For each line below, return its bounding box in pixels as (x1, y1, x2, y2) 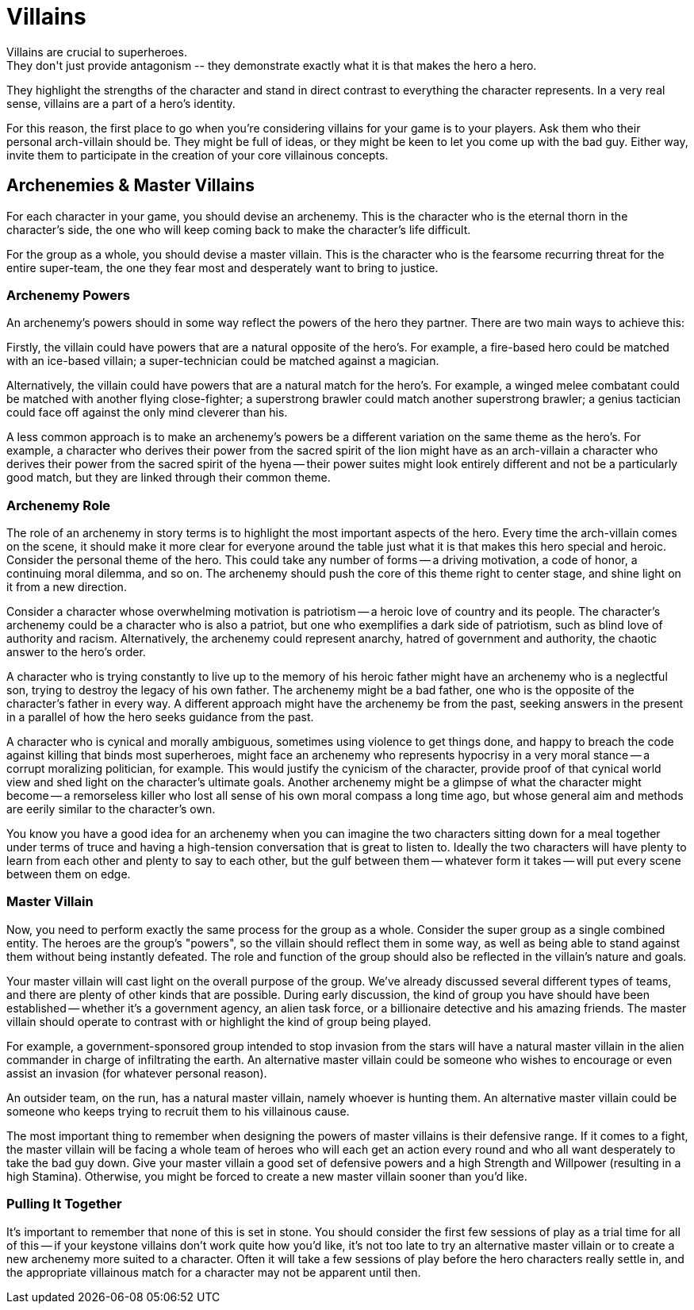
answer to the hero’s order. (6, 645, 146, 659)
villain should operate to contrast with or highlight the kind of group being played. (6, 1014, 431, 1028)
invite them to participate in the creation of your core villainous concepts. (6, 148, 389, 162)
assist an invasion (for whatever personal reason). (6, 1066, 267, 1080)
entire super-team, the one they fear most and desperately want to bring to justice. (6, 260, 439, 275)
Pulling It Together (6, 1196, 122, 1212)
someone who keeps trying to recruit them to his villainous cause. (6, 1104, 350, 1118)
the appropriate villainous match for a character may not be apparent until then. (6, 1265, 421, 1279)
